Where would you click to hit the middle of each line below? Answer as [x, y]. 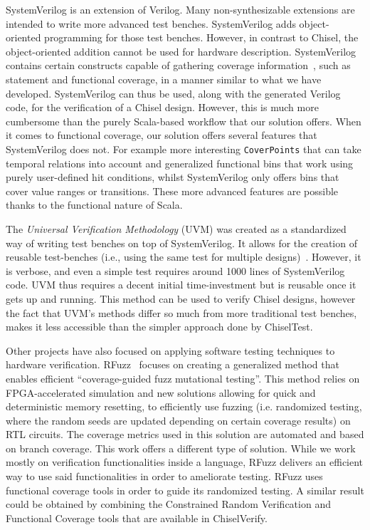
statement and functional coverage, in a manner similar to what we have [164, 79]
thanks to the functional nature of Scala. [94, 205]
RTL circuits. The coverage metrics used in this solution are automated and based [185, 434]
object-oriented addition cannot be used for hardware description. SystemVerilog [181, 51]
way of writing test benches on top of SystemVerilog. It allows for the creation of [181, 243]
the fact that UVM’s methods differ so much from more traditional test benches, [181, 312]
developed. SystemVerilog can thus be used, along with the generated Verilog [173, 93]
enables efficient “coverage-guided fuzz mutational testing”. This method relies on [183, 378]
